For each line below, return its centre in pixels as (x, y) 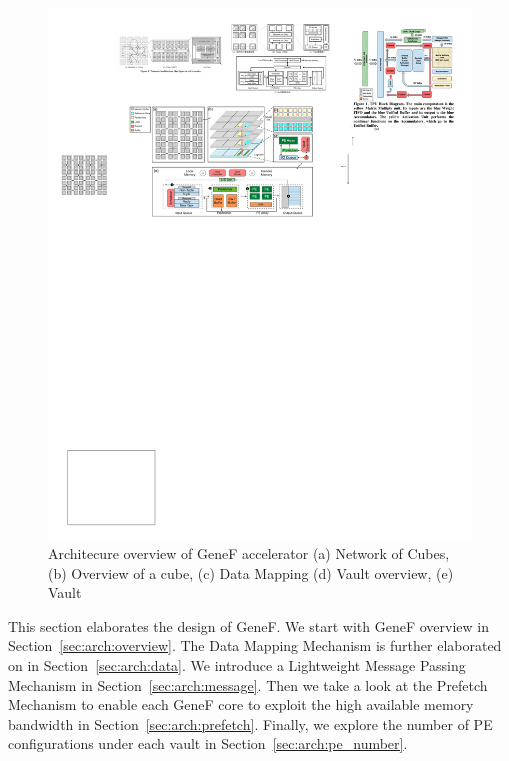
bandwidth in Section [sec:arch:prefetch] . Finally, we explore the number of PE (250, 723)
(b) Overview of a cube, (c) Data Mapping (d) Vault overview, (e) (251, 572)
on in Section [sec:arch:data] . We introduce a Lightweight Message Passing (237, 664)
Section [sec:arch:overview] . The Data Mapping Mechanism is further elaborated (255, 645)
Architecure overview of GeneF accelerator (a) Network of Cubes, (249, 553)
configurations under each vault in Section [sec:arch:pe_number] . (208, 743)
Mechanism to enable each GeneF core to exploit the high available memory (241, 704)
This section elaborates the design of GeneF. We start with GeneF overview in (248, 625)
